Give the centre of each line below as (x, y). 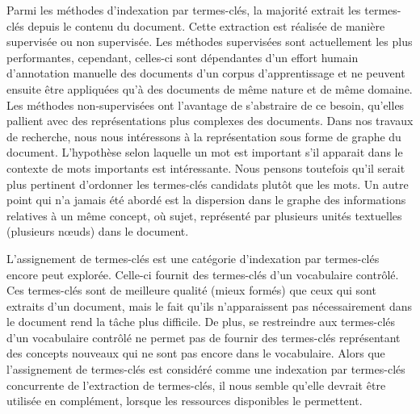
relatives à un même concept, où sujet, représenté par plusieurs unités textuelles (204, 215)
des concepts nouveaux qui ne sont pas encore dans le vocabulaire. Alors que (196, 353)
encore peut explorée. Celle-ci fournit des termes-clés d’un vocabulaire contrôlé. (203, 274)
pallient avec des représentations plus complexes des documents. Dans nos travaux (210, 121)
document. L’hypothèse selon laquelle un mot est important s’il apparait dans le (205, 152)
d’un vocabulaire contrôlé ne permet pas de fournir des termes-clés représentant (204, 337)
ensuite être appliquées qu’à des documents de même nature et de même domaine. (210, 88)
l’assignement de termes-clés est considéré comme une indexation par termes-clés (206, 369)
